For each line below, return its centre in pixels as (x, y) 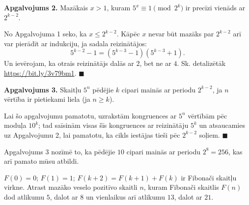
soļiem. (209, 134)
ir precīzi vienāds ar (215, 7)
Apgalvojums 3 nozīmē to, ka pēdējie (60, 151)
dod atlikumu (24, 196)
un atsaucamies (222, 125)
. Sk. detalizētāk (201, 63)
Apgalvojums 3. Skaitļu (43, 89)
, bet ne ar (155, 63)
